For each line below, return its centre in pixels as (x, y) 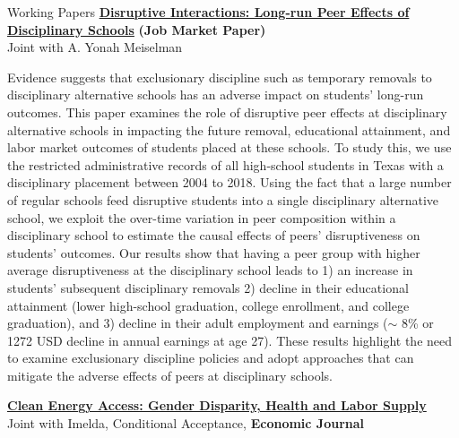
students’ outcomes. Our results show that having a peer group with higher (214, 252)
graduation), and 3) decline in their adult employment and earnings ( (198, 323)
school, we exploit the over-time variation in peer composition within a (202, 217)
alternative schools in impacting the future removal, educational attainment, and (229, 129)
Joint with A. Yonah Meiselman (95, 47)
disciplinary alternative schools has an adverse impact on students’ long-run (216, 94)
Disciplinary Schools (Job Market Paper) (137, 29)
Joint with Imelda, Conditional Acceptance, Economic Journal (186, 423)
